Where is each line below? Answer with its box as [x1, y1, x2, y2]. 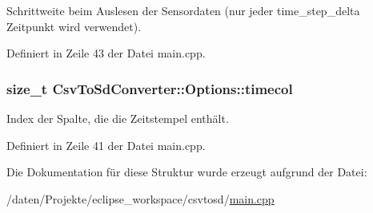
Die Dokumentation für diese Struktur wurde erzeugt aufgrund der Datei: [6, 164, 367, 180]
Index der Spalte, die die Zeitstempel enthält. [6, 110, 229, 126]
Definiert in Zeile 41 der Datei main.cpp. [6, 136, 206, 153]
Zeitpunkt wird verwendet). [6, 18, 142, 34]
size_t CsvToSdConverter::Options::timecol [6, 78, 293, 98]
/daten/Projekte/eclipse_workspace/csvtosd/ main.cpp [6, 190, 275, 207]
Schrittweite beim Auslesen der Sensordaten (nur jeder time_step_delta [6, 2, 360, 18]
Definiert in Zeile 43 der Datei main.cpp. [6, 45, 206, 61]
